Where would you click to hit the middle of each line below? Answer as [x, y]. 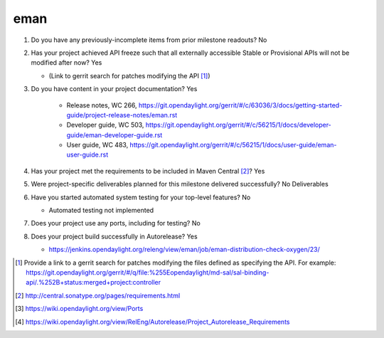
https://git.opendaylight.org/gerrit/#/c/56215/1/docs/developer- [239, 125]
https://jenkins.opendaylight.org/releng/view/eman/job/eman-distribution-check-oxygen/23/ [184, 250]
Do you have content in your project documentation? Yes [114, 89]
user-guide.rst [87, 155]
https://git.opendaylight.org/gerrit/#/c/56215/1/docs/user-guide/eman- [233, 145]
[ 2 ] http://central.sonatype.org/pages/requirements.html [98, 295]
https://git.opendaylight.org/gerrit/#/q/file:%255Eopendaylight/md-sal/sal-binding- [148, 272]
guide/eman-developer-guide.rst [114, 134]
